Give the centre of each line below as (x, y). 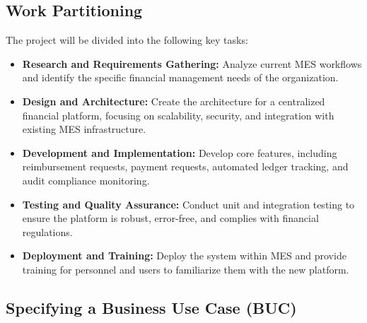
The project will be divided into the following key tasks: (127, 40)
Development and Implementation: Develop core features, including (180, 152)
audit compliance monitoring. (86, 180)
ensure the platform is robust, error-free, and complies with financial (170, 218)
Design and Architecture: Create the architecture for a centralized (174, 101)
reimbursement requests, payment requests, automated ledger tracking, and (185, 166)
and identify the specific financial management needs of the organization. (180, 77)
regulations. (47, 231)
